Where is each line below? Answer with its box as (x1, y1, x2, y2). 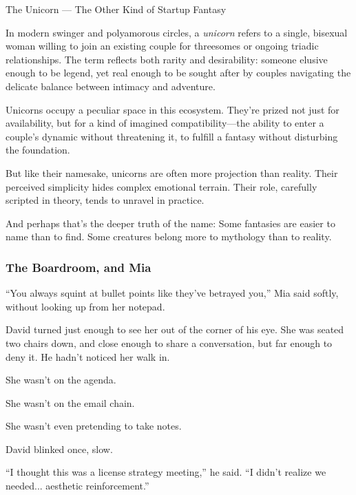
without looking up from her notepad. (6, 299, 165, 313)
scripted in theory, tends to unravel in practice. (6, 193, 205, 207)
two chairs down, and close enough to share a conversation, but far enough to (6, 335, 333, 350)
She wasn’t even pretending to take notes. (6, 419, 182, 433)
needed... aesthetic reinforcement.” (6, 478, 149, 493)
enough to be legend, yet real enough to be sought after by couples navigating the (6, 65, 351, 80)
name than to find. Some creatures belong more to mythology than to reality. (6, 229, 332, 244)
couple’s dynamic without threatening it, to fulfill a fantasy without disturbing (6, 129, 338, 143)
